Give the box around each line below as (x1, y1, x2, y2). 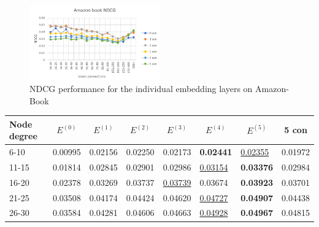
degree (9, 129, 37, 142)
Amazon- (255, 82, 289, 94)
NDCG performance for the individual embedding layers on (29, 82, 253, 94)
